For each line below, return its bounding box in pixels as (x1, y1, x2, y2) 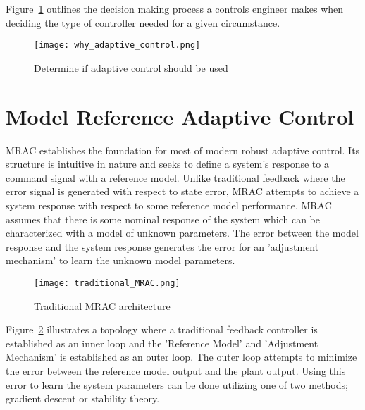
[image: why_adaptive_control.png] (34, 40, 201, 51)
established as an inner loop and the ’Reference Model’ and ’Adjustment (6, 335, 318, 350)
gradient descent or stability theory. (6, 391, 160, 406)
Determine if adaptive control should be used (34, 60, 228, 75)
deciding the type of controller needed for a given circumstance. (6, 15, 280, 30)
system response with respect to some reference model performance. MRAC (6, 197, 332, 212)
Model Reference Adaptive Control (6, 101, 354, 130)
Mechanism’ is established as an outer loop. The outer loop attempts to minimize (6, 349, 357, 364)
